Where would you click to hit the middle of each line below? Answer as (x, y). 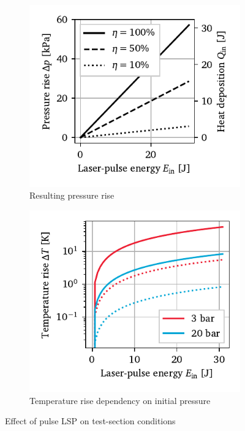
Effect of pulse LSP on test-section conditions (90, 421)
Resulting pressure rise (72, 195)
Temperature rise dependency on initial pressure (120, 400)
